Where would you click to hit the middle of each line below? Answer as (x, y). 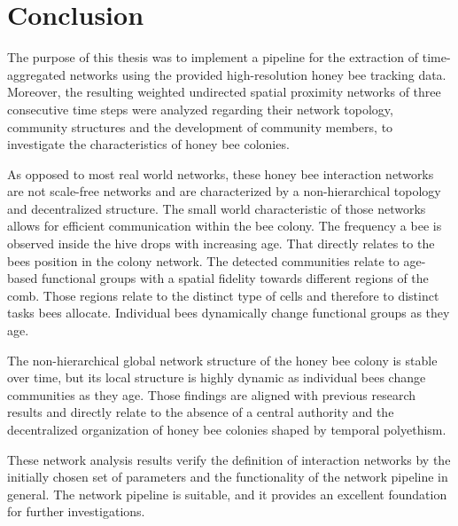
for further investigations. (76, 511)
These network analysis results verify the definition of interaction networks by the (229, 459)
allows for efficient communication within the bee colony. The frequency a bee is (225, 226)
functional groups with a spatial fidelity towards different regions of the (235, 278)
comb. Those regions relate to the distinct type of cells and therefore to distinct (223, 295)
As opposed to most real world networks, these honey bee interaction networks (221, 173)
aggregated (37, 74)
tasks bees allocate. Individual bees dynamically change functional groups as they (229, 313)
